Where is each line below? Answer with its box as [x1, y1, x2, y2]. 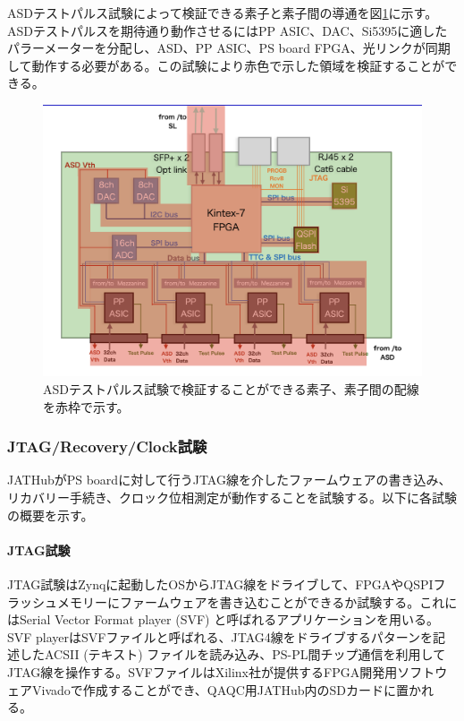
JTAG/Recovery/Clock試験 [7, 435, 207, 458]
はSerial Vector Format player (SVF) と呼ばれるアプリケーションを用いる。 [7, 610, 439, 629]
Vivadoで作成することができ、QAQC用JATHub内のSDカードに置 [31, 680, 409, 699]
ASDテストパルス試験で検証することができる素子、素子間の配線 [43, 380, 419, 399]
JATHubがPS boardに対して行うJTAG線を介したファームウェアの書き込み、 [7, 470, 451, 489]
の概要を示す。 [7, 505, 94, 524]
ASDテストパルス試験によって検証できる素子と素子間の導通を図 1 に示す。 [7, 4, 438, 21]
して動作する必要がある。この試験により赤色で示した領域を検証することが [7, 56, 445, 74]
